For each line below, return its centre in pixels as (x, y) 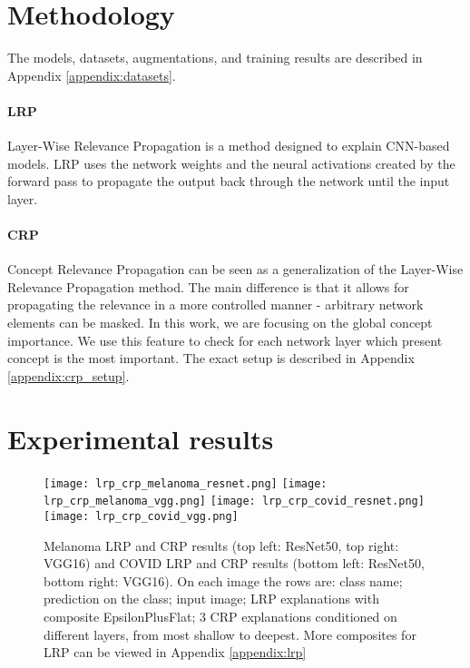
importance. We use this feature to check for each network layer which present (225, 340)
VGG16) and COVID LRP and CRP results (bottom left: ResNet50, (234, 563)
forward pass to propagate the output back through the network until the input (229, 181)
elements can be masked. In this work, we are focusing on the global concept (220, 323)
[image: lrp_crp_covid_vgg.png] (141, 516)
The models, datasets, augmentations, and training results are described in (215, 58)
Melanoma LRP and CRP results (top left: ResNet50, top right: (221, 545)
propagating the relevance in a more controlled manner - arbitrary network (215, 305)
